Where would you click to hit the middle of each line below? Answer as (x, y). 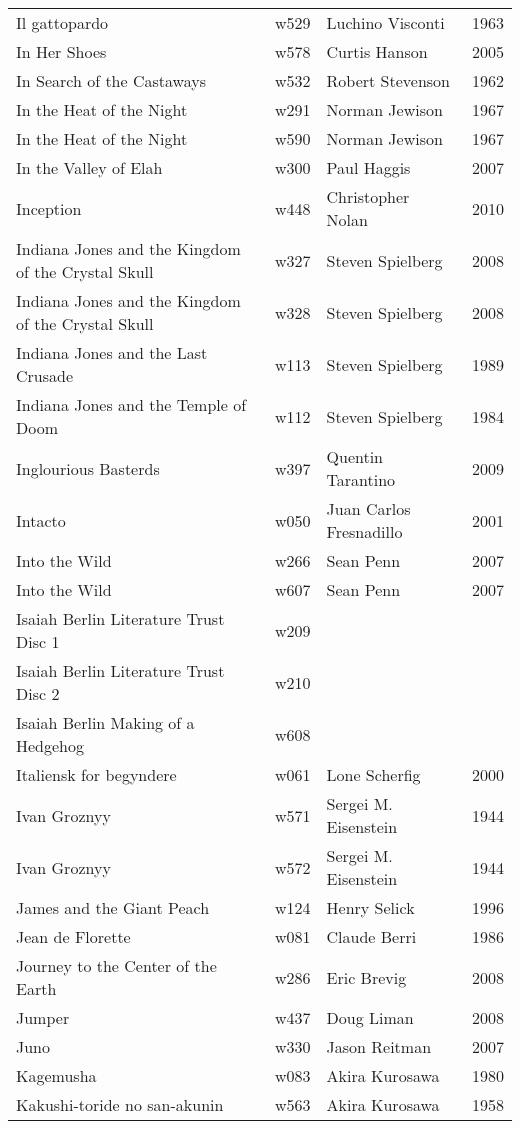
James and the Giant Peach (113, 907)
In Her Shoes (61, 51)
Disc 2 (38, 693)
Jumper (43, 1017)
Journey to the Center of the (116, 965)
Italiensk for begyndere (96, 774)
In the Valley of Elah (89, 167)
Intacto (41, 520)
